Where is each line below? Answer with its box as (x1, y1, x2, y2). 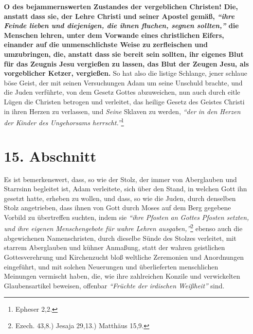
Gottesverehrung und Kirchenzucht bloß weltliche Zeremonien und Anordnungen (4, 251, 244, 262)
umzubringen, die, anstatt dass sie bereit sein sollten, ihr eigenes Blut (4, 49, 244, 59)
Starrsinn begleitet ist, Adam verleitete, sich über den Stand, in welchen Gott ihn (4, 184, 247, 194)
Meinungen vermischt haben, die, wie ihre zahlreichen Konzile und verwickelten (4, 271, 240, 281)
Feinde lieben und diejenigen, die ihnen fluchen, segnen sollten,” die (4, 20, 239, 31)
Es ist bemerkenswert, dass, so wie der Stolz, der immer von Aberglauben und (4, 174, 237, 184)
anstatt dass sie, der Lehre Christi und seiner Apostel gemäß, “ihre (4, 11, 235, 21)
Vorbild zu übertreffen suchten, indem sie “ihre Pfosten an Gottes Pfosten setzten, (4, 212, 249, 222)
